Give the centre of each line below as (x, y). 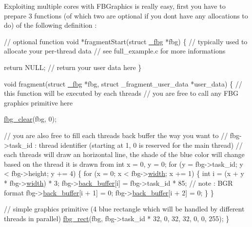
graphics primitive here (38, 102)
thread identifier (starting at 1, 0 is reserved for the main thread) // (141, 145)
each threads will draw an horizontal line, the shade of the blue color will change (124, 154)
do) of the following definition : (50, 25)
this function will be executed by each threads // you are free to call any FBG (121, 93)
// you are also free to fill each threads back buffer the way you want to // (116, 135)
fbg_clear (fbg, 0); (30, 119)
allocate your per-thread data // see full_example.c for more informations (115, 51)
